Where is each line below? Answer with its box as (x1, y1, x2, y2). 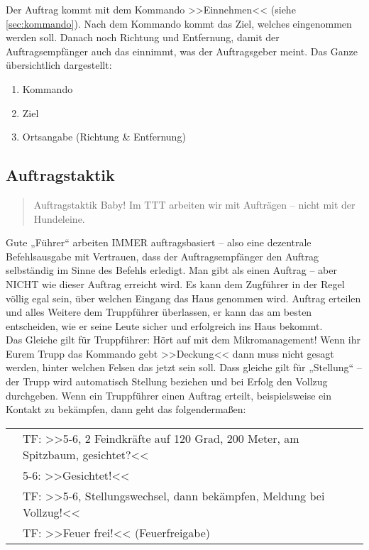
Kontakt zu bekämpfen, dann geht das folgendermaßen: (6, 402, 246, 417)
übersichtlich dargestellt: (6, 57, 112, 72)
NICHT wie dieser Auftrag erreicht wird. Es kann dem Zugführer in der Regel (6, 276, 345, 291)
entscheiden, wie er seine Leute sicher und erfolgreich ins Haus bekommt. (6, 318, 323, 333)
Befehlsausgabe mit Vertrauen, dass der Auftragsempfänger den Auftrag (6, 248, 319, 263)
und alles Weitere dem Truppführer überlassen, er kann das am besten (6, 304, 312, 319)
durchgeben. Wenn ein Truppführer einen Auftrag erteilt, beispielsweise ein (6, 387, 332, 402)
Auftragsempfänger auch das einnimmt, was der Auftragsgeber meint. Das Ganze (6, 43, 358, 58)
